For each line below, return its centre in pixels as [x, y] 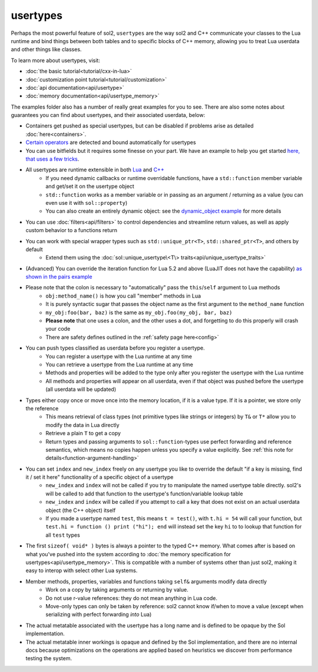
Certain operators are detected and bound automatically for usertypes [111, 142]
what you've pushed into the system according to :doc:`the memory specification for [128, 554]
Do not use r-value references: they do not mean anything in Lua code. [132, 598]
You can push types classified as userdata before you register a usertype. [115, 348]
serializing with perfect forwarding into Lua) [99, 615]
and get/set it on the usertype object [90, 187]
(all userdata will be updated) [81, 389]
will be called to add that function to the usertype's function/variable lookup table [144, 494]
